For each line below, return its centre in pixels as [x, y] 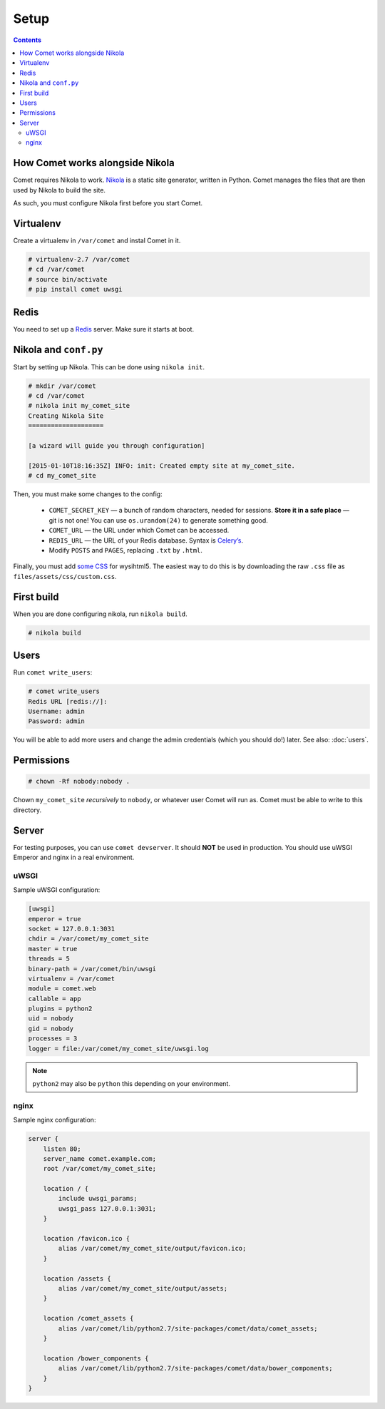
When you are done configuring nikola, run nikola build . [101, 614]
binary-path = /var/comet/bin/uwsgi [92, 969]
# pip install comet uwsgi [75, 290]
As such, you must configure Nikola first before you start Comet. [108, 203]
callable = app [55, 999]
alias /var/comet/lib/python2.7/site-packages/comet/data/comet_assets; [188, 1328]
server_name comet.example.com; [100, 1158]
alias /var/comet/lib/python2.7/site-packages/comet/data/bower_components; [195, 1368]
